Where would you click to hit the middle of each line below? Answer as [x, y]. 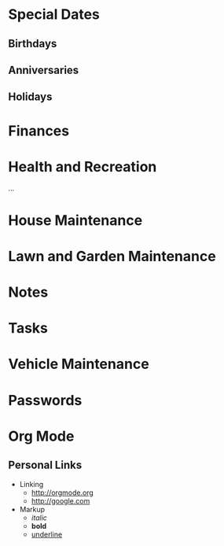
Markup [32, 509]
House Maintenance [75, 220]
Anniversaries [44, 70]
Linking [31, 484]
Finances [39, 131]
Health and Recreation [83, 166]
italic [39, 518]
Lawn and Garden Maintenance [112, 256]
